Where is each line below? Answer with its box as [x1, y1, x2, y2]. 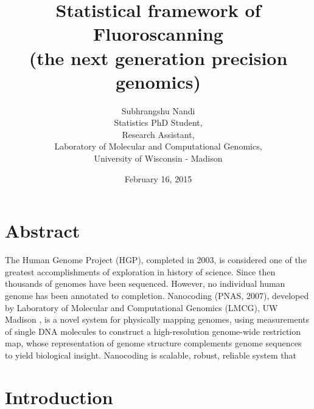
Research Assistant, [122, 128, 195, 140]
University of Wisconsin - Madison [94, 152, 223, 165]
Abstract [5, 218, 80, 243]
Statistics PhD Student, [114, 116, 203, 129]
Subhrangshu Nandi [121, 104, 195, 117]
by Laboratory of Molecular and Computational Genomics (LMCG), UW [5, 301, 278, 314]
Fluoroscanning [93, 21, 223, 46]
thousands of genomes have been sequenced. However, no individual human [5, 277, 285, 290]
